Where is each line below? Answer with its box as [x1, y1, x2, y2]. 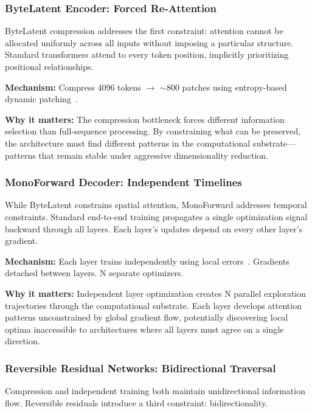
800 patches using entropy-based [166, 80, 287, 93]
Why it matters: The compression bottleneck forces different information [5, 113, 285, 125]
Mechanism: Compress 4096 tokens [5, 80, 142, 93]
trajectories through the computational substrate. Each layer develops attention [5, 299, 302, 311]
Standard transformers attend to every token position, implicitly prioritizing [5, 48, 289, 61]
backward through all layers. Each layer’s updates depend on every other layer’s [5, 222, 303, 235]
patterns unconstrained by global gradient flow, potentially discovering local [5, 311, 288, 324]
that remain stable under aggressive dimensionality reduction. [38, 148, 269, 161]
